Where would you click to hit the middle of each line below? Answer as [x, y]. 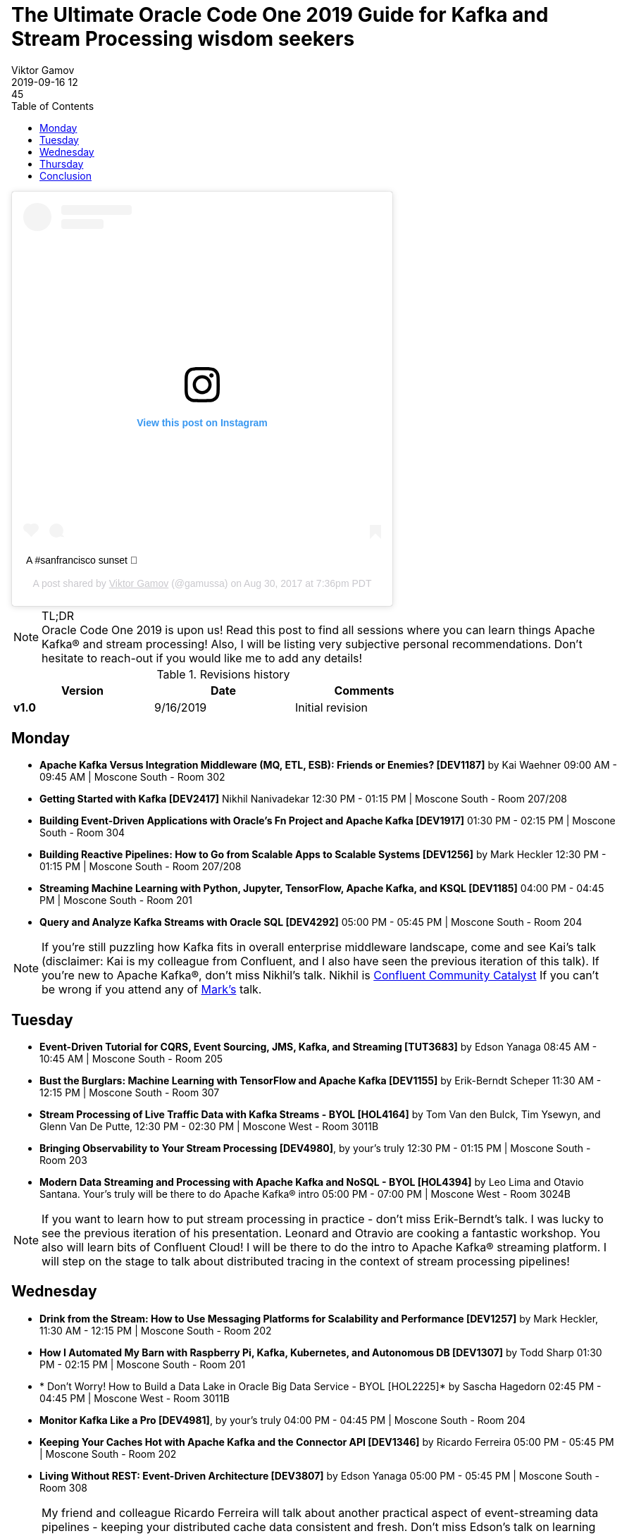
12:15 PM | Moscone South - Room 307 [130, 1092]
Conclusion [66, 175]
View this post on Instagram [202, 422]
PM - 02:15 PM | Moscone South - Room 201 [143, 1364]
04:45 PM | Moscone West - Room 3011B [135, 1398]
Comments [364, 691]
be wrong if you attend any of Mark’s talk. [152, 990]
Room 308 [63, 1487]
